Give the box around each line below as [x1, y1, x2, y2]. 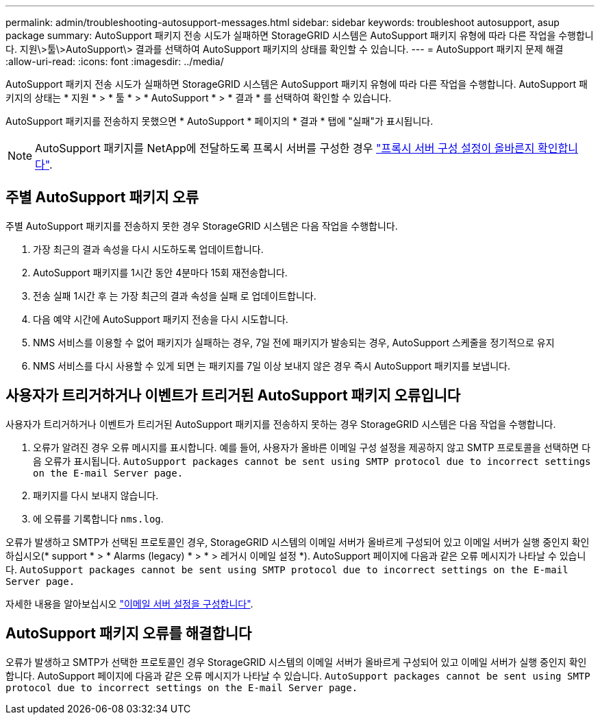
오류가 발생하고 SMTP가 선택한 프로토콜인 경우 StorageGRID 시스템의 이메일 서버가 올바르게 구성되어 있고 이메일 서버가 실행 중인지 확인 [5, 656, 587, 668]
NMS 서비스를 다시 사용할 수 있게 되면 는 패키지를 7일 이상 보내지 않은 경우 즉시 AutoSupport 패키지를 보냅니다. [33, 359, 511, 372]
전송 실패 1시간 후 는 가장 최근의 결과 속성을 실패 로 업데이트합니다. [33, 289, 316, 302]
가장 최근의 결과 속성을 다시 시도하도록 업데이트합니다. [33, 243, 264, 255]
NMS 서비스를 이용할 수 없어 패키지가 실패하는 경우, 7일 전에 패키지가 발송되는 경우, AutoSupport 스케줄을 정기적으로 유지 [33, 336, 555, 348]
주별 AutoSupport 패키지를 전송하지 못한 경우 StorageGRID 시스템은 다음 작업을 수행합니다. [5, 219, 398, 232]
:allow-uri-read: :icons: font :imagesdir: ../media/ [5, 56, 224, 67]
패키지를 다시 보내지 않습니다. [33, 489, 159, 501]
